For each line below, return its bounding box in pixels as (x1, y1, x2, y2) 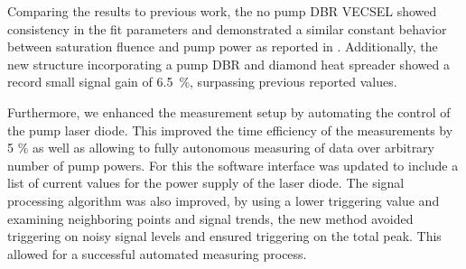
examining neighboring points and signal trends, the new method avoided (7, 209, 414, 227)
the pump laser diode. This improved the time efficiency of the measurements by (7, 120, 453, 139)
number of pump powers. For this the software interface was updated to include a (7, 155, 459, 174)
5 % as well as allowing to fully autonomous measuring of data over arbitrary (7, 138, 435, 157)
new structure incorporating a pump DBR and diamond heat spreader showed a (7, 54, 450, 73)
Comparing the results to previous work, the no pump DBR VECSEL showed (7, 2, 437, 20)
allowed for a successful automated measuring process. (7, 244, 307, 263)
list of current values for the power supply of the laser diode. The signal (7, 173, 405, 192)
